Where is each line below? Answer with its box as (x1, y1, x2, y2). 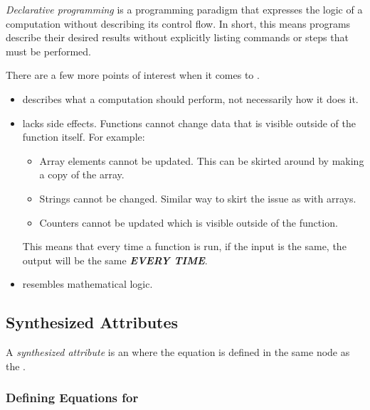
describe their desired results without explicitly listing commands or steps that (6, 30, 349, 45)
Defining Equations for (6, 389, 139, 406)
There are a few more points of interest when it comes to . (6, 68, 260, 82)
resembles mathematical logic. (22, 276, 153, 291)
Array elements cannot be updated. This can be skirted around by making (39, 153, 364, 168)
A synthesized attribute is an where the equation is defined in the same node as (6, 345, 350, 360)
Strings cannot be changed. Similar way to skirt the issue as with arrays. (39, 190, 356, 205)
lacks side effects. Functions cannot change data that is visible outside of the (22, 115, 356, 130)
